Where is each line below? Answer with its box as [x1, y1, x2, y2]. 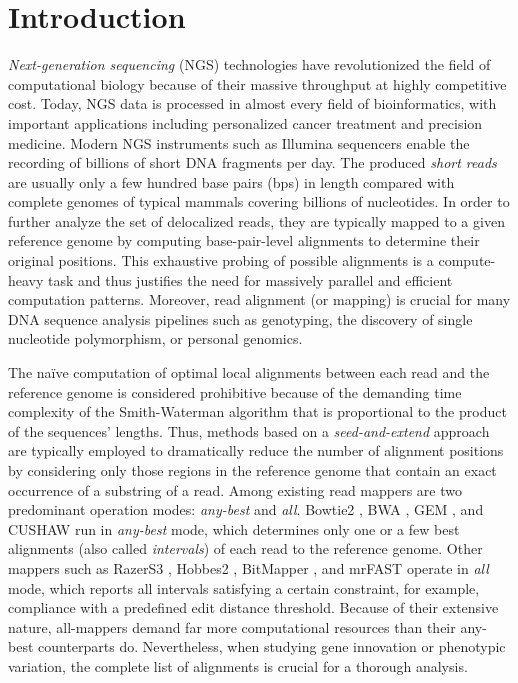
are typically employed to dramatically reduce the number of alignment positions [8, 440, 504, 461]
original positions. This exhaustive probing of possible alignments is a [8, 250, 434, 271]
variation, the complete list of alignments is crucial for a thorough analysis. [8, 655, 468, 676]
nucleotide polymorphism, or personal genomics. [8, 328, 303, 349]
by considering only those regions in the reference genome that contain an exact [8, 460, 497, 480]
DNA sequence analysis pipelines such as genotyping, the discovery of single [8, 308, 473, 329]
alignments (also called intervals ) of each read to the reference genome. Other [8, 538, 483, 559]
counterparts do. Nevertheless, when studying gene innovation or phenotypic [38, 636, 506, 657]
